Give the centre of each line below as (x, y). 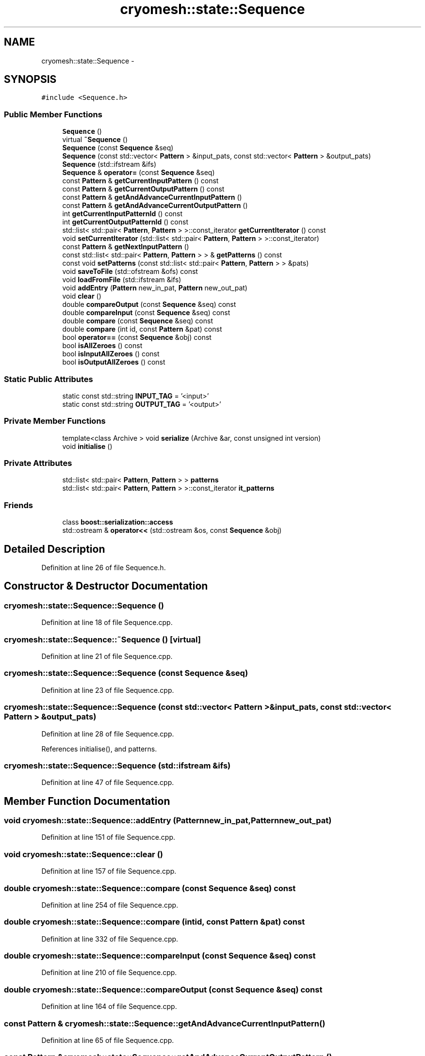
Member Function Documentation (87, 801)
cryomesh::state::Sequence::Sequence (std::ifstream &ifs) (117, 765)
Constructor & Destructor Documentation (106, 586)
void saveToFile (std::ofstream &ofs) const (130, 272)
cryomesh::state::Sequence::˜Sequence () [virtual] (103, 639)
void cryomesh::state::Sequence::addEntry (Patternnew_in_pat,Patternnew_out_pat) (168, 821)
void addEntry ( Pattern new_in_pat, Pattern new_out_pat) (155, 288)
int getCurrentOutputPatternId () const (125, 222)
